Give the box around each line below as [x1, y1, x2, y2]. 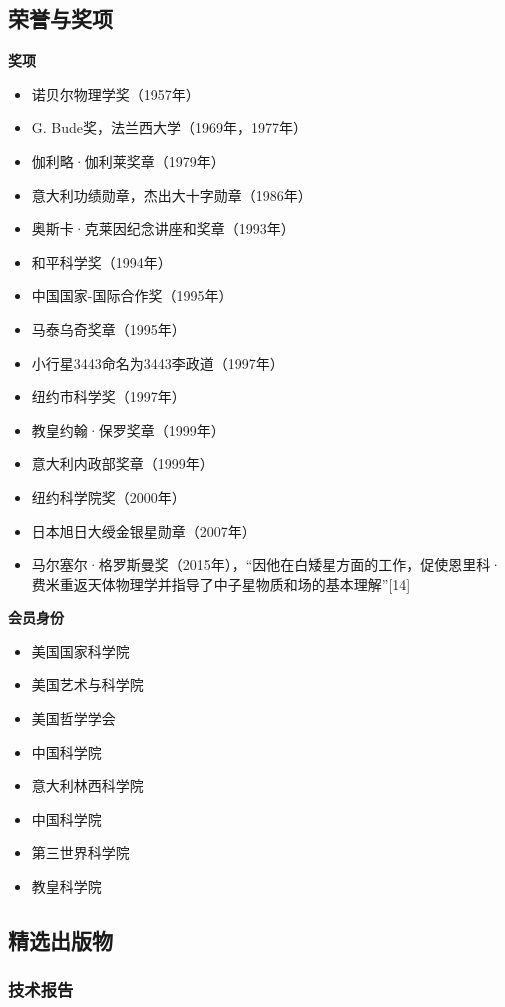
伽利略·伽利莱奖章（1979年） [31, 150, 225, 171]
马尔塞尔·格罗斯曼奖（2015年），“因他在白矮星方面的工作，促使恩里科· [31, 554, 502, 575]
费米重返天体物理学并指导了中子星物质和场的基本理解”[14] [31, 573, 411, 594]
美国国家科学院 [31, 640, 130, 661]
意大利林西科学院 [31, 775, 144, 796]
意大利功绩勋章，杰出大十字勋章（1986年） [31, 184, 312, 205]
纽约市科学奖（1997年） [31, 386, 186, 407]
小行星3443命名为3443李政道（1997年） [31, 352, 284, 373]
